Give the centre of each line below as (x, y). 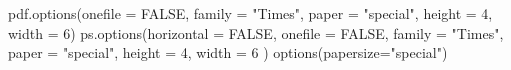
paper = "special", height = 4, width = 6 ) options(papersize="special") (228, 52)
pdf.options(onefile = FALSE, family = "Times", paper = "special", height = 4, (250, 13)
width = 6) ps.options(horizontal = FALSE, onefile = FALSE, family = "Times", (256, 32)
